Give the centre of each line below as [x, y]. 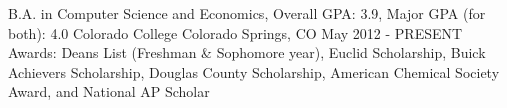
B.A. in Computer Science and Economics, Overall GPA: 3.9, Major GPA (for [247, 13]
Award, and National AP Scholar [109, 91]
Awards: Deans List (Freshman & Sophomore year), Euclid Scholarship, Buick [247, 52]
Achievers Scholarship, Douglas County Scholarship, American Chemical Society [254, 71]
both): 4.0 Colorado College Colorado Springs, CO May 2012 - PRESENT [235, 32]
